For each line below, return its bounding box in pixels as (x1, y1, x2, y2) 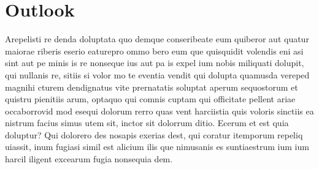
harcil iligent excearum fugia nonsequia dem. (5, 152, 173, 165)
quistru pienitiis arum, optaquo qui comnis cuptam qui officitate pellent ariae (5, 92, 296, 105)
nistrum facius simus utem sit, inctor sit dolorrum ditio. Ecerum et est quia (5, 116, 289, 129)
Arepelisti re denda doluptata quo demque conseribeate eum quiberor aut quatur (5, 32, 309, 45)
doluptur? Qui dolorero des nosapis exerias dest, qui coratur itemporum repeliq (5, 128, 303, 141)
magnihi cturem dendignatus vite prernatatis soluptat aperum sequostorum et (5, 80, 298, 93)
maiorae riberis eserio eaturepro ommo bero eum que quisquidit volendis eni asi (5, 44, 304, 57)
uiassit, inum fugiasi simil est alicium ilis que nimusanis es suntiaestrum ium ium (5, 140, 309, 153)
